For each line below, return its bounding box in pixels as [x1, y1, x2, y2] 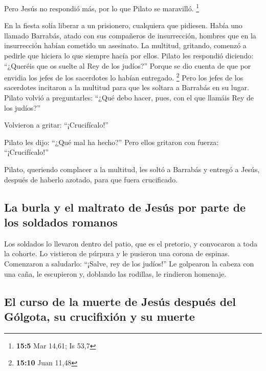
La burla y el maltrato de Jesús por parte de [4, 199, 246, 215]
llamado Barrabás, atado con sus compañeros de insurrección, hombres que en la [4, 30, 256, 40]
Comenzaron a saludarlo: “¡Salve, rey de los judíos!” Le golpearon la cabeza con [4, 258, 254, 269]
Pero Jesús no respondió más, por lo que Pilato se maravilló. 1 [4, 2, 199, 13]
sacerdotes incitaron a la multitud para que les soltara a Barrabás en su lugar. [4, 82, 249, 93]
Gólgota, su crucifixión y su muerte [4, 308, 195, 324]
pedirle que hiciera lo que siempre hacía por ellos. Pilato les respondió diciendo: [4, 50, 254, 61]
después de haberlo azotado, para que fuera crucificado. [4, 174, 178, 184]
